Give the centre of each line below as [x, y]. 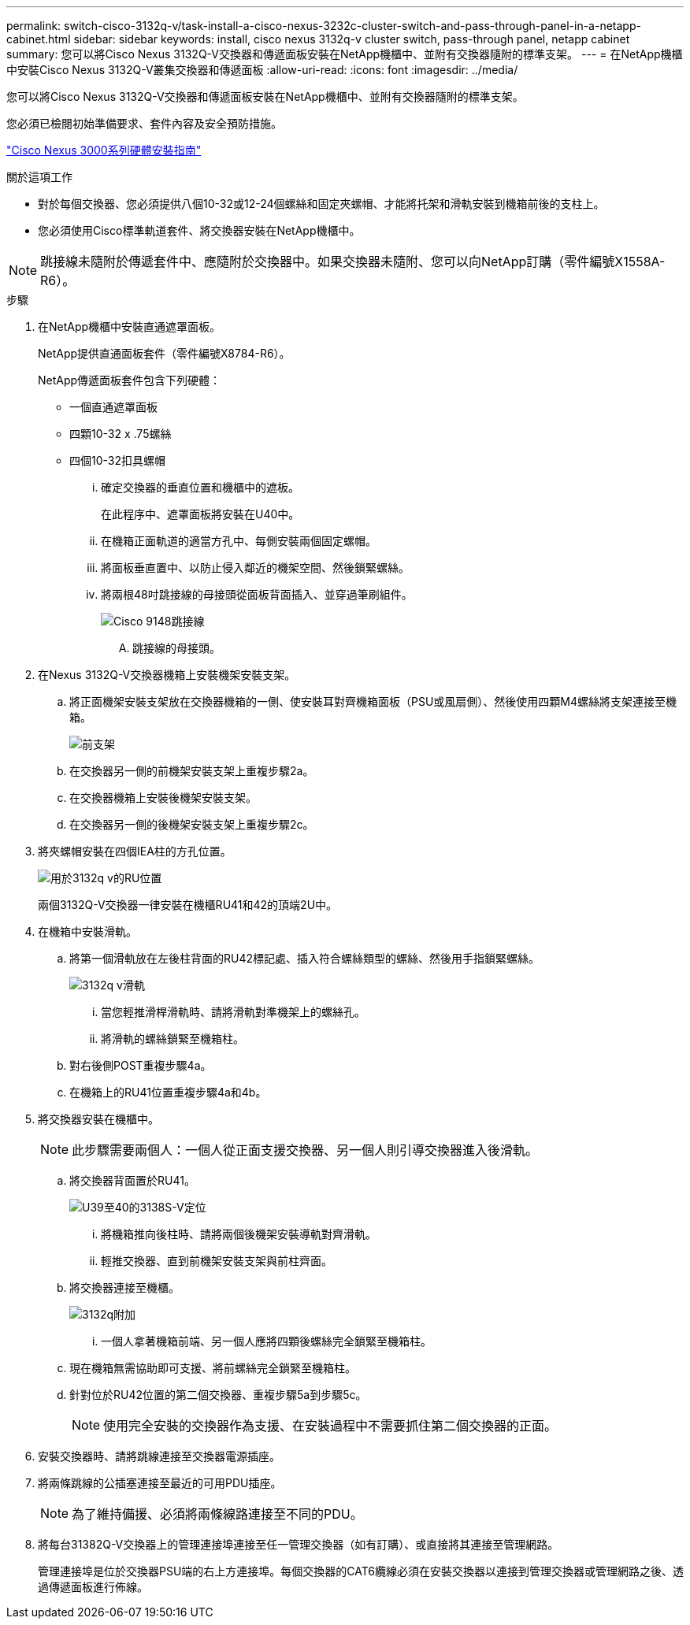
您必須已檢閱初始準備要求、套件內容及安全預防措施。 [144, 123]
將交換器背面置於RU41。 [132, 1180]
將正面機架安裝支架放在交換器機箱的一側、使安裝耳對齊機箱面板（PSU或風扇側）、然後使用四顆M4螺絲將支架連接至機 [373, 701]
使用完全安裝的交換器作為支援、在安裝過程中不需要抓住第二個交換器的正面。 [330, 1426]
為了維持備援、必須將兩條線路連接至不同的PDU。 [217, 1514]
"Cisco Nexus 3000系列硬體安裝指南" [104, 150]
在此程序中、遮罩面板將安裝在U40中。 [200, 514]
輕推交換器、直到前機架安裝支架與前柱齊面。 [217, 1261]
